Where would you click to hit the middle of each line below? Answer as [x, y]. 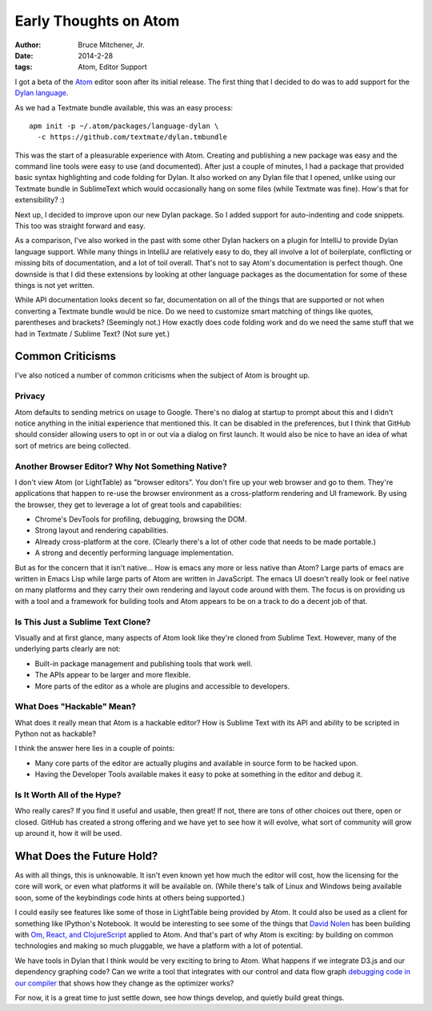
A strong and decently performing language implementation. [134, 553]
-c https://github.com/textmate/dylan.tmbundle [132, 137]
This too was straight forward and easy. [80, 226]
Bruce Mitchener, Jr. [111, 45]
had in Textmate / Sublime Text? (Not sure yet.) [92, 334]
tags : [24, 67]
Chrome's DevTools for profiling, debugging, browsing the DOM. [141, 519]
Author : [28, 45]
